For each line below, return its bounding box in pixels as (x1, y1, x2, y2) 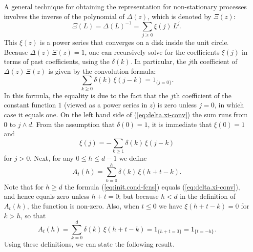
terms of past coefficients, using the (4, 56, 110, 66)
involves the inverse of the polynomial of (4, 11, 125, 21)
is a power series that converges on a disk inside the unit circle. (40, 37, 229, 47)
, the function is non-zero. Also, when (27, 200, 140, 210)
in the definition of (180, 191, 236, 201)
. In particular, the (130, 56, 186, 66)
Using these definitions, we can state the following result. (4, 239, 174, 249)
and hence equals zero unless (4, 191, 89, 201)
